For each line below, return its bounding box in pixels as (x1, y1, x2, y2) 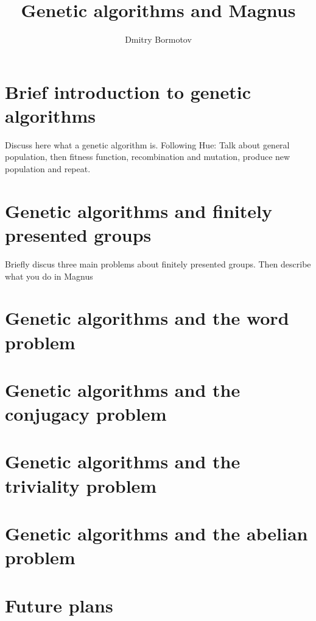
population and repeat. (5, 162, 91, 175)
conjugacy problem (5, 401, 167, 426)
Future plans (5, 592, 113, 617)
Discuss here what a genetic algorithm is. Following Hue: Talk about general (5, 138, 290, 151)
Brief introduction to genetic (5, 79, 251, 104)
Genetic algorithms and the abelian (5, 521, 308, 545)
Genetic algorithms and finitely (5, 198, 272, 223)
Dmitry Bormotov (125, 33, 192, 46)
